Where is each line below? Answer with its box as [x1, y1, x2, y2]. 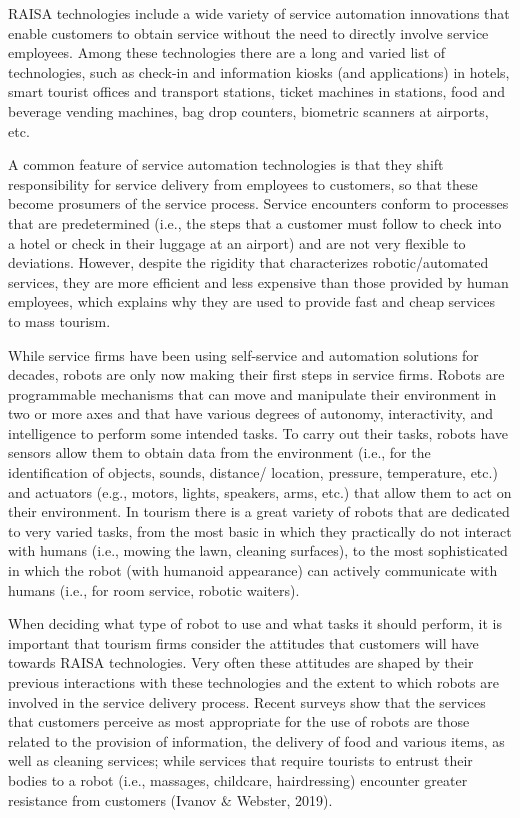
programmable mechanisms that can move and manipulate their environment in [8, 383, 497, 404]
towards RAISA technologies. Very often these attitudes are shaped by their [8, 652, 474, 673]
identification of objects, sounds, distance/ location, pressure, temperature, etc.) [8, 462, 498, 483]
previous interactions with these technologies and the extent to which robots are [8, 672, 499, 692]
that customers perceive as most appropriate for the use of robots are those [8, 711, 470, 732]
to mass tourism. [8, 310, 111, 331]
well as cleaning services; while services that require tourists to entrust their [8, 750, 473, 771]
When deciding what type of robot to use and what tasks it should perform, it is [8, 613, 503, 634]
